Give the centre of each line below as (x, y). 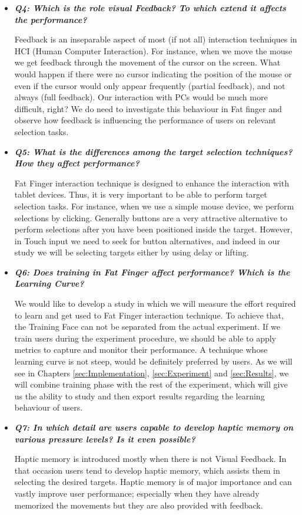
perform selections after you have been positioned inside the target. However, (154, 229)
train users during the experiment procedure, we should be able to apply (145, 338)
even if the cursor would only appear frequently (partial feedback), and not (150, 85)
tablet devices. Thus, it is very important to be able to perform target (141, 194)
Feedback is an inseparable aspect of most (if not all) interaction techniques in (156, 39)
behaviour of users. (49, 407)
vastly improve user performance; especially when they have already (137, 493)
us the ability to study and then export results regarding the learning (140, 396)
